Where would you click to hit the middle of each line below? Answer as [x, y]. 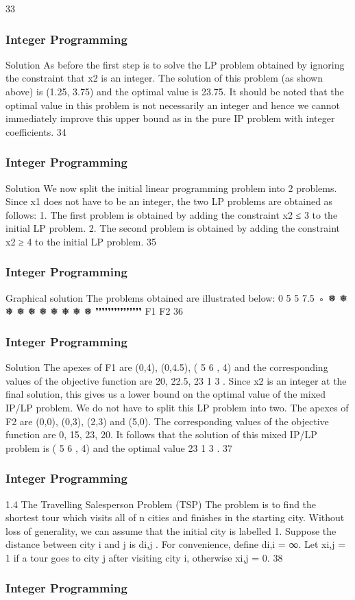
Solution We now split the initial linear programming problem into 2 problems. [171, 188]
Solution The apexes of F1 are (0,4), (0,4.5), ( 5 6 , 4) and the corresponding [167, 367]
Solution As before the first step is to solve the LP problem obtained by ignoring [175, 64]
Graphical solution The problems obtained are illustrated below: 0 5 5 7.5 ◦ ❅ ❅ [177, 297]
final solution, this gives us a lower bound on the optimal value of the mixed [166, 394]
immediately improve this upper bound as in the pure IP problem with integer [170, 118]
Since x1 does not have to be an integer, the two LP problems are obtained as [169, 201]
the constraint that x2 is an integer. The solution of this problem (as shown [164, 78]
